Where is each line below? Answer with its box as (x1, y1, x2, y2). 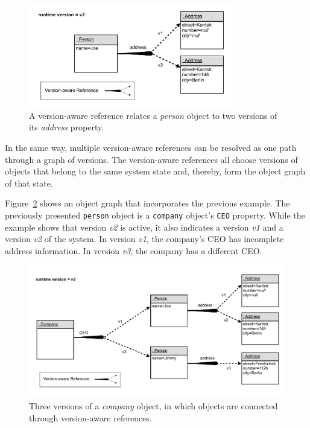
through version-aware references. (29, 411, 152, 424)
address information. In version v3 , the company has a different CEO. (5, 244, 262, 257)
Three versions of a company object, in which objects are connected (29, 400, 278, 412)
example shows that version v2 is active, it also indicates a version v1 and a (5, 220, 283, 233)
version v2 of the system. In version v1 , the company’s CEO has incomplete (5, 232, 284, 245)
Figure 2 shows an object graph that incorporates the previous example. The (5, 197, 290, 209)
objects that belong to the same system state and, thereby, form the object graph (5, 165, 306, 177)
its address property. (29, 121, 104, 133)
